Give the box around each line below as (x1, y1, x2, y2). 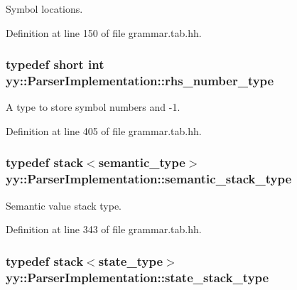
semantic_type (98, 154, 185, 171)
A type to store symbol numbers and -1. (6, 100, 180, 114)
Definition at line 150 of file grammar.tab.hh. (6, 25, 202, 40)
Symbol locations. (6, 1, 83, 16)
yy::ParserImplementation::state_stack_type (6, 268, 269, 286)
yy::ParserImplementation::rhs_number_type (6, 72, 274, 90)
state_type (98, 252, 163, 269)
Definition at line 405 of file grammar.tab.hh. (6, 123, 202, 138)
